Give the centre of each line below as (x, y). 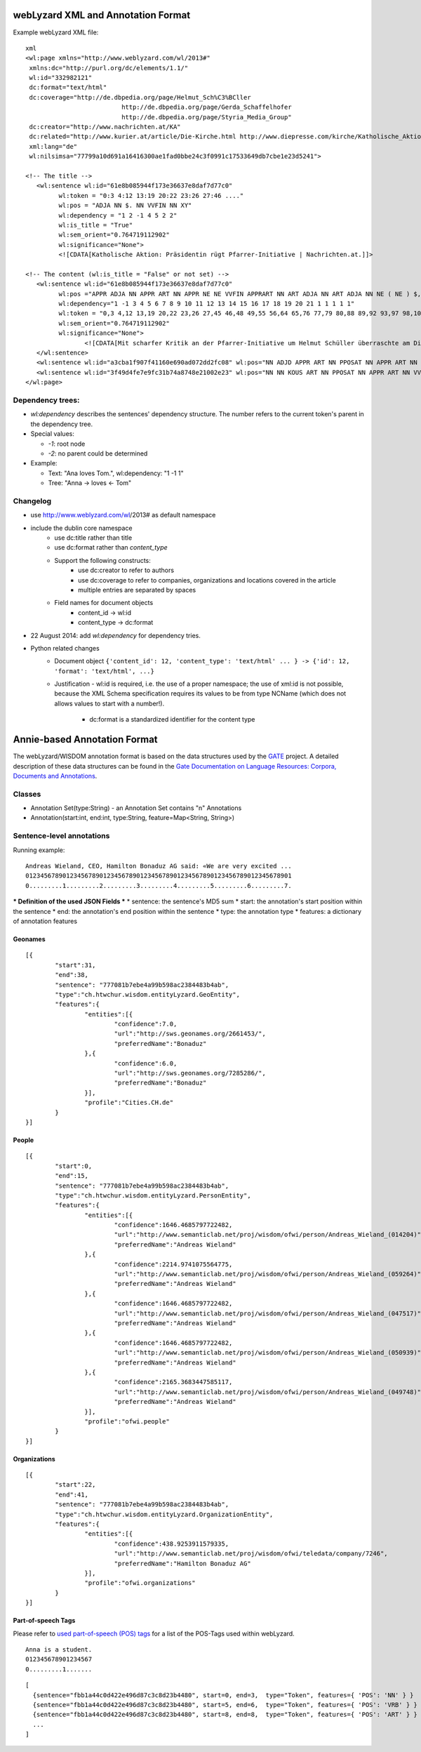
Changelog (32, 500)
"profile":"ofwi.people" (127, 1421)
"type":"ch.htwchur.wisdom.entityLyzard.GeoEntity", (147, 994)
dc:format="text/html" (68, 87)
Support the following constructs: (102, 560)
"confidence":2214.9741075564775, (173, 1264)
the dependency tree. (62, 424)
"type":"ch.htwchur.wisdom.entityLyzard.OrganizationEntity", (164, 1514)
